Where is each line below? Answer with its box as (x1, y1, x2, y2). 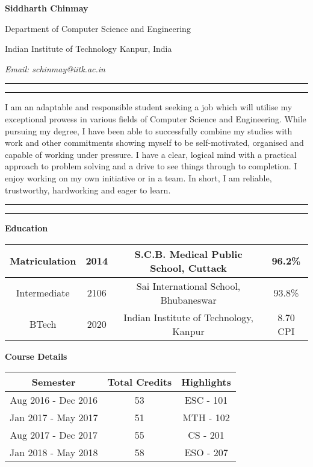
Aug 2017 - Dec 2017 (10, 428, 98, 442)
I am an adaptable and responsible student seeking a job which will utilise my (5, 101, 293, 113)
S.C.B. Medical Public (134, 246, 243, 261)
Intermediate (16, 286, 70, 300)
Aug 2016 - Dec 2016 (10, 393, 98, 407)
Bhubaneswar (160, 292, 217, 307)
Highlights (181, 375, 231, 389)
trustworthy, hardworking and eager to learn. (5, 183, 171, 196)
